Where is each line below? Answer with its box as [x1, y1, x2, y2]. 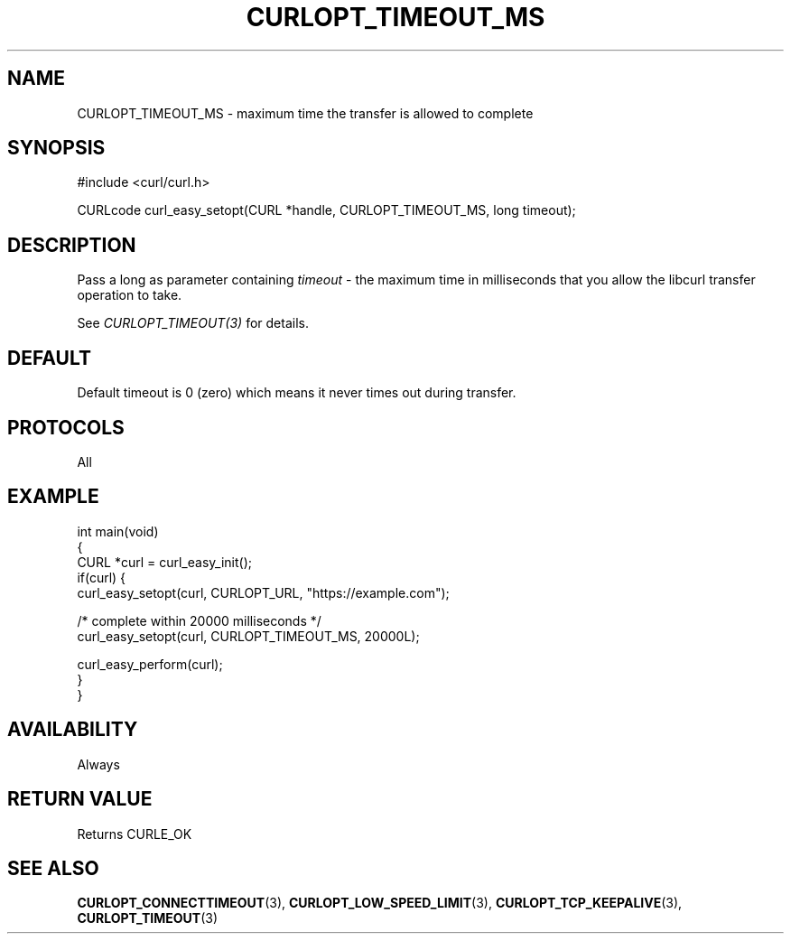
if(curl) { [77, 569, 126, 585]
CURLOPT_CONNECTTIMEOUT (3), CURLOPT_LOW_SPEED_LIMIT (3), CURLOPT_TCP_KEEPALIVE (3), [77, 895, 683, 911]
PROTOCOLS [7, 415, 125, 439]
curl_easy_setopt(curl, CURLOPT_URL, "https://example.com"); [77, 584, 450, 601]
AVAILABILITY [7, 718, 138, 741]
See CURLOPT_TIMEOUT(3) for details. [77, 315, 309, 331]
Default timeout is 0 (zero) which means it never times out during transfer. [77, 385, 516, 401]
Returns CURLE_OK [77, 825, 192, 842]
